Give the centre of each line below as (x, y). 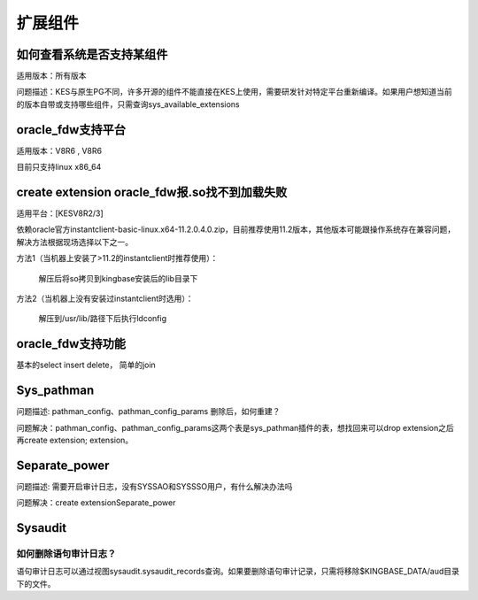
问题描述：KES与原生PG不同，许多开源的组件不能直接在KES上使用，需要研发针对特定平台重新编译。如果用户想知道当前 (234, 92)
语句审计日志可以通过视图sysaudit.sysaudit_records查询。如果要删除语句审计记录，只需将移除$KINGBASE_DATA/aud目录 (238, 572)
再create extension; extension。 (75, 440)
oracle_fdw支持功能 (71, 344)
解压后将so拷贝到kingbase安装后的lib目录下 (118, 278)
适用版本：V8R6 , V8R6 (59, 150)
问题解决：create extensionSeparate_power (96, 503)
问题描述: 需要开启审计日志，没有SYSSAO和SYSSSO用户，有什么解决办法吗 (154, 486)
